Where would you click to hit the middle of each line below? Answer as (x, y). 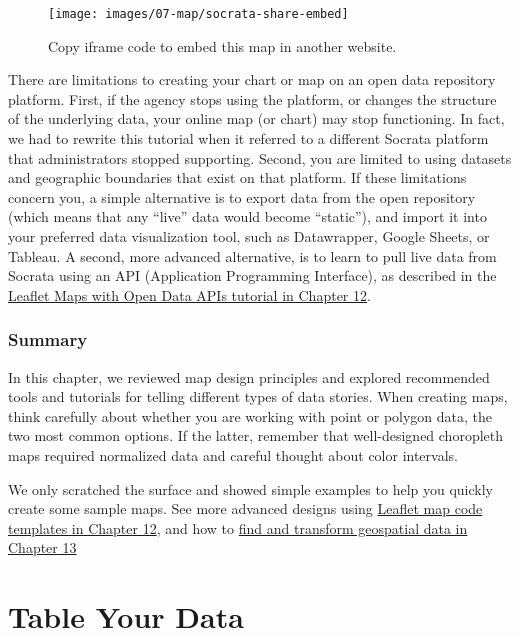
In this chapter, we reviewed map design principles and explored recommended (249, 376)
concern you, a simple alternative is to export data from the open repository (242, 196)
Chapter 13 (42, 547)
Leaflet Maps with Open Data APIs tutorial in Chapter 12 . (189, 294)
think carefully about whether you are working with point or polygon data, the (250, 415)
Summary (48, 339)
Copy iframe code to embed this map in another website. (222, 45)
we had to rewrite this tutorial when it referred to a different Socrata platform (248, 138)
